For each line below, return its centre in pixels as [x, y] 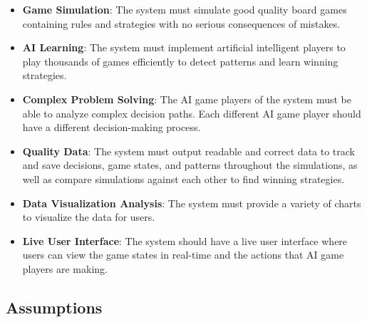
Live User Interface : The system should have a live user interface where [185, 240]
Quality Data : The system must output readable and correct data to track [189, 151]
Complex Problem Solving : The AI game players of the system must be [187, 99]
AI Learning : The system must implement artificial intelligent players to [184, 47]
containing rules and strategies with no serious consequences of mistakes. [181, 23]
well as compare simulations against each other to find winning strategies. [183, 178]
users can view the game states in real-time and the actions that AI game [183, 255]
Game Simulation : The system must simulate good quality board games [185, 9]
